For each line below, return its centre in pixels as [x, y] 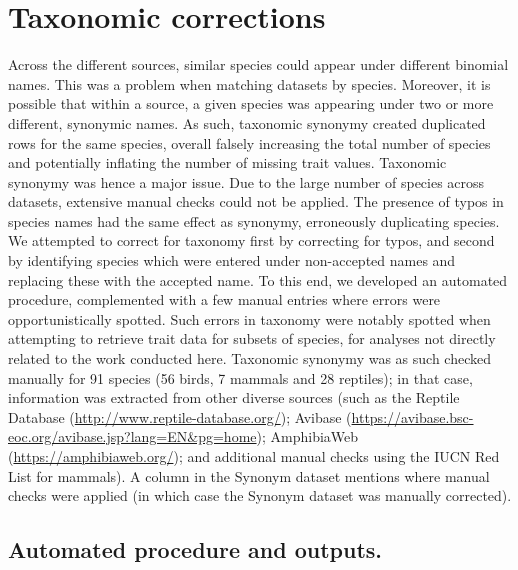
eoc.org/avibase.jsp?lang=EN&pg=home [132, 436]
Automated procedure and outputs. [195, 549]
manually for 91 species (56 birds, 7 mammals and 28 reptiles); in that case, [240, 377]
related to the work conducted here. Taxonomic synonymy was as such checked [249, 358]
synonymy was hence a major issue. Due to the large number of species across [246, 181]
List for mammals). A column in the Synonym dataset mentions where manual [249, 475]
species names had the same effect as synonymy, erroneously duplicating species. [254, 220]
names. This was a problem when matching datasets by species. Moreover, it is [249, 83]
